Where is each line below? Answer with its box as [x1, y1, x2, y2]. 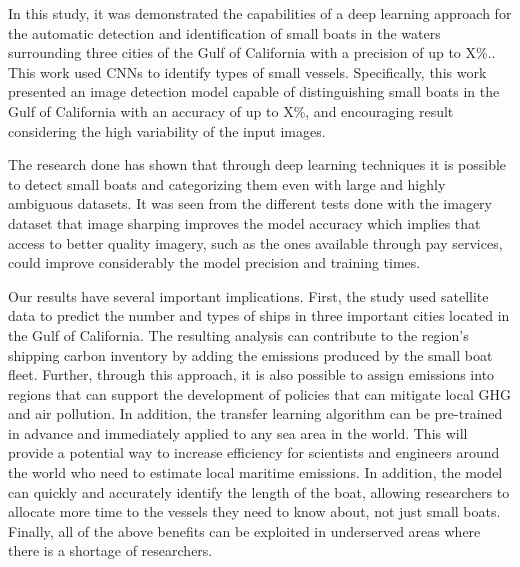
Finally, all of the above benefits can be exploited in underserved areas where [8, 520, 481, 541]
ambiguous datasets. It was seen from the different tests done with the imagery [8, 193, 492, 214]
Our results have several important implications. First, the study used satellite [8, 285, 489, 306]
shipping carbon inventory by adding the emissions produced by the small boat [8, 344, 493, 365]
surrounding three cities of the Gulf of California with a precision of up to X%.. [8, 42, 496, 63]
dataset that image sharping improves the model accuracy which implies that [8, 212, 481, 233]
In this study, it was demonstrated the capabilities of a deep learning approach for [8, 3, 512, 23]
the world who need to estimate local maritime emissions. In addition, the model [8, 462, 503, 483]
